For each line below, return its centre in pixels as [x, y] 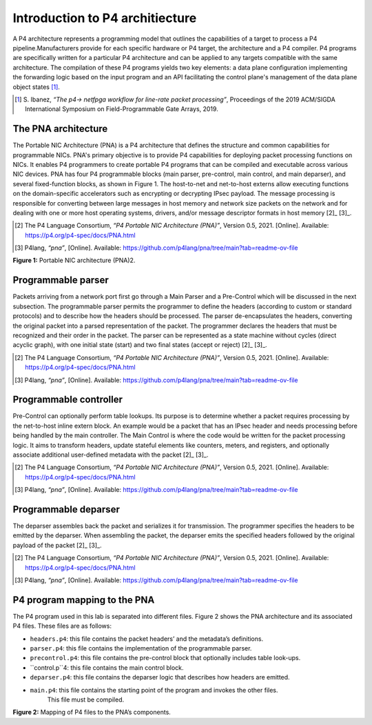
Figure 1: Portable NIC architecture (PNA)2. [74, 260]
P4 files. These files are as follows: [62, 626]
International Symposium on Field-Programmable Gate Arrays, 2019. [122, 109]
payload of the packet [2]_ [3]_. [58, 545]
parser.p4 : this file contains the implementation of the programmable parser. [141, 648]
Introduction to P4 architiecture [105, 18]
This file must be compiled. [85, 699]
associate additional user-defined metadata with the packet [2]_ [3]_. [111, 455]
